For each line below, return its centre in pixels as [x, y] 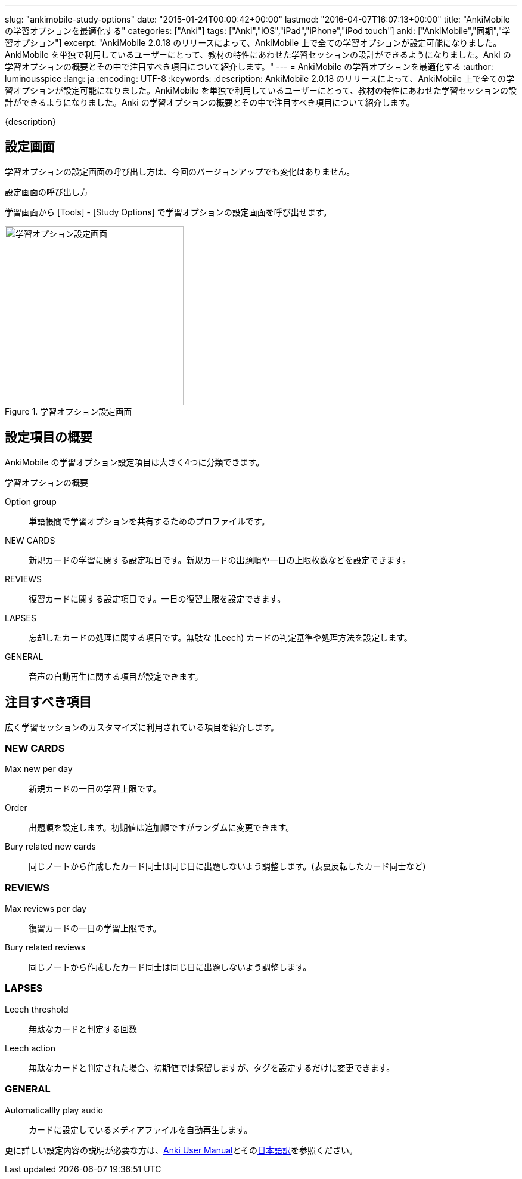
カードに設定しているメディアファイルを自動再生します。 [141, 1129]
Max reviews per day [46, 909]
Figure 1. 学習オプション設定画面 [69, 411]
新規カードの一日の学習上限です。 [95, 789]
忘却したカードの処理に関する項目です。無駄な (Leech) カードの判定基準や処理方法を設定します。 [220, 637]
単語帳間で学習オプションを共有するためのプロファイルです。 [149, 521]
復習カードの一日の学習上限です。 [95, 928]
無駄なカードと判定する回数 [83, 1029]
